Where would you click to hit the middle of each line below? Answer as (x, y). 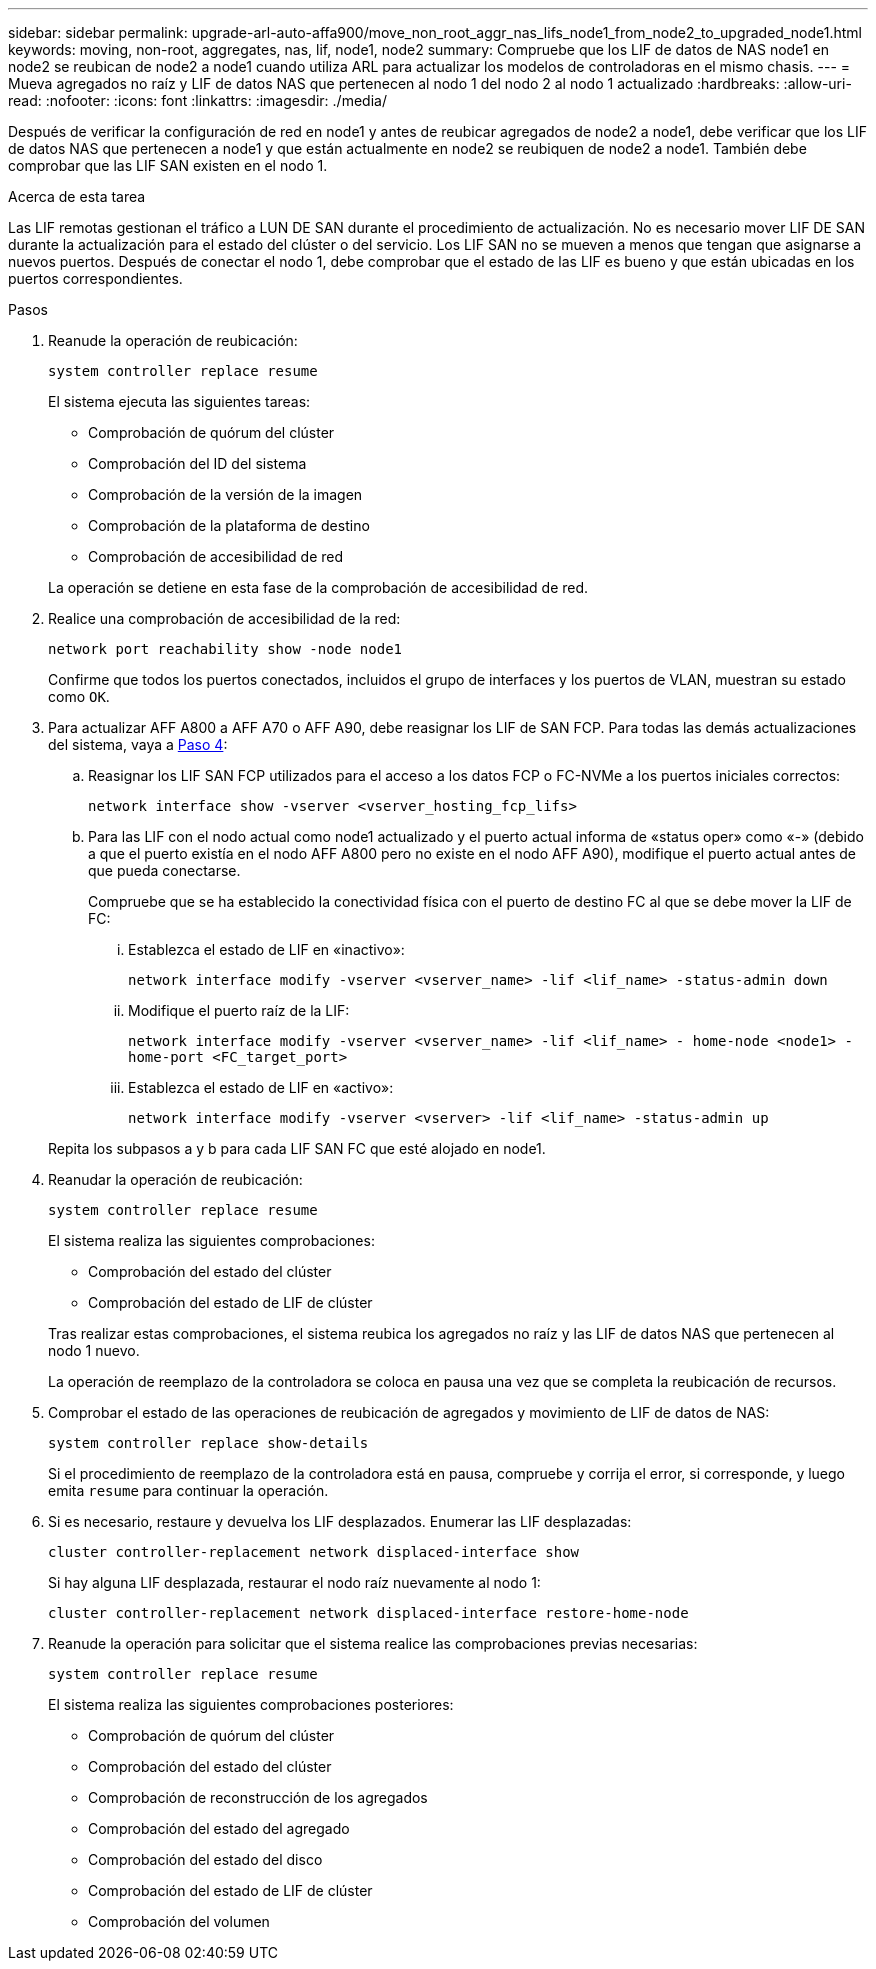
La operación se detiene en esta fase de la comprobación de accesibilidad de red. (318, 587)
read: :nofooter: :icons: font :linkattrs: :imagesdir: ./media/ (197, 100)
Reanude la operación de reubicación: (173, 340)
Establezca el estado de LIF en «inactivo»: (266, 949)
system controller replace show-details (208, 1443)
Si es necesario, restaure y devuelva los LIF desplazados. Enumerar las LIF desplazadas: (340, 1521)
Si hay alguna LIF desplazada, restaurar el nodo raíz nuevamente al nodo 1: (294, 1582)
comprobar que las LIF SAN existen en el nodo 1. (168, 165)
